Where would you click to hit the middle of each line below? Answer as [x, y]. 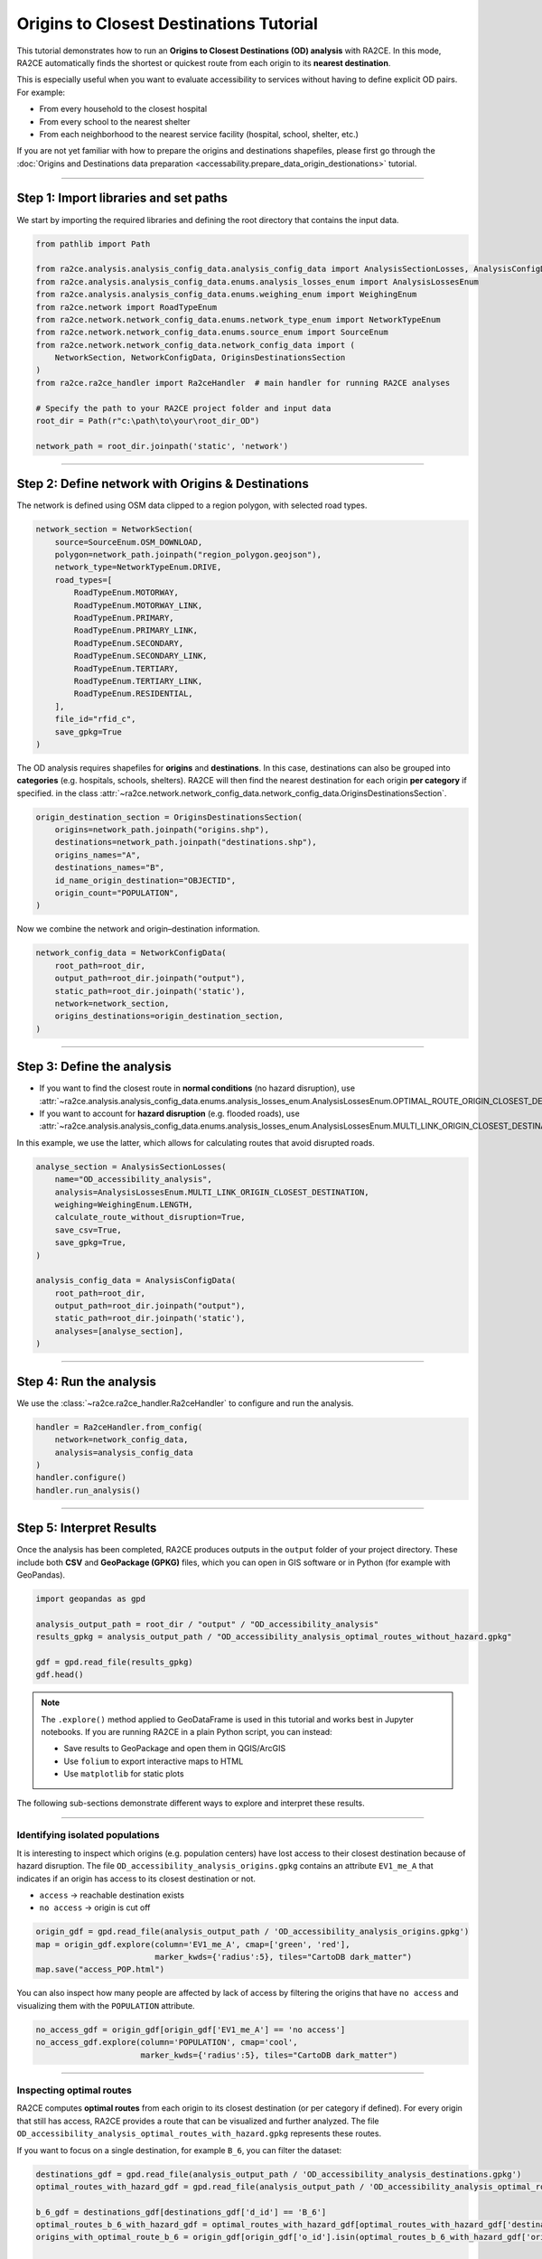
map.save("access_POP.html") [100, 1969]
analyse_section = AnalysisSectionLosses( [131, 1167]
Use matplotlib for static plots [124, 1774]
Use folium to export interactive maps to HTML [154, 1761]
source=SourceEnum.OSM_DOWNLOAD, [129, 542]
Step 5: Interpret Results [87, 1528]
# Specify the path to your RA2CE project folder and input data [183, 408]
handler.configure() [81, 1478]
